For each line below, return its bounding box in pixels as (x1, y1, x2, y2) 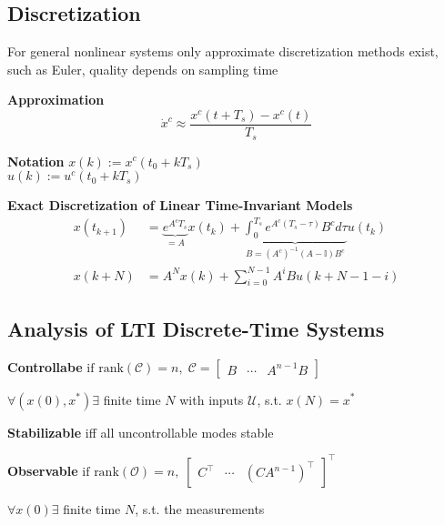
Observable (7, 460, 78, 480)
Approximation (7, 90, 105, 109)
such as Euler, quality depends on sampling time (7, 59, 278, 78)
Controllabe (7, 357, 83, 376)
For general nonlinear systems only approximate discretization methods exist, (7, 42, 439, 61)
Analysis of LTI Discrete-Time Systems (7, 314, 385, 342)
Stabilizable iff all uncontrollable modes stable (7, 422, 274, 441)
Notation (7, 151, 65, 170)
